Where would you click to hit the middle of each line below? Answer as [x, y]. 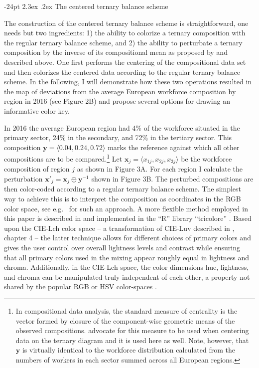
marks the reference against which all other [174, 147]
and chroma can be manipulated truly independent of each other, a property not [127, 276]
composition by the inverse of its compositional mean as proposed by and [116, 52]
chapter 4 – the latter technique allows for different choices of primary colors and [128, 238]
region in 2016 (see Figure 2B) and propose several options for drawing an [117, 101]
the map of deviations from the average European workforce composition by [120, 91]
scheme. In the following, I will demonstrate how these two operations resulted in [128, 82]
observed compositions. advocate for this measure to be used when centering [132, 330]
